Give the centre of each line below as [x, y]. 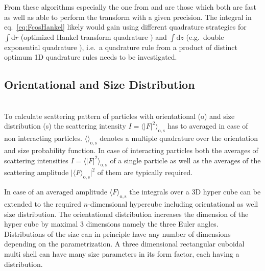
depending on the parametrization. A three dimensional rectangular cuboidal [124, 244]
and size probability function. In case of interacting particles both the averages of [131, 150]
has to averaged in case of [208, 126]
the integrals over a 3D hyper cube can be [195, 192]
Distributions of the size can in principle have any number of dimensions [117, 233]
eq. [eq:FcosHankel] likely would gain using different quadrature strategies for [125, 27]
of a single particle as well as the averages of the [185, 160]
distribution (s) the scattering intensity [65, 126]
